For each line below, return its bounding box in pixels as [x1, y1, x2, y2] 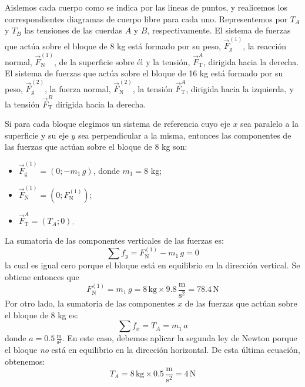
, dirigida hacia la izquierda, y [186, 82, 294, 95]
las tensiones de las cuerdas [24, 24, 122, 36]
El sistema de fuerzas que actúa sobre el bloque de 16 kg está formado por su [5, 67, 283, 79]
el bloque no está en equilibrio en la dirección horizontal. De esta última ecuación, [5, 344, 300, 356]
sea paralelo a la [240, 117, 299, 130]
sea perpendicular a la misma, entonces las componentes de [78, 129, 291, 141]
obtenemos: [5, 355, 45, 367]
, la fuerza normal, [45, 82, 111, 95]
